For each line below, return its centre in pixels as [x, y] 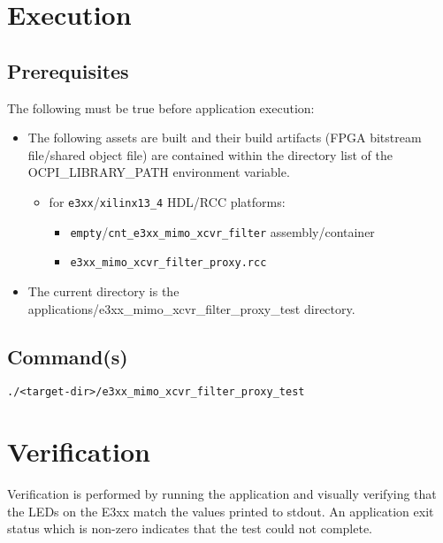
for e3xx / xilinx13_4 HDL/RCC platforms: [167, 201]
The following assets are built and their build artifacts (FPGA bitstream [225, 138]
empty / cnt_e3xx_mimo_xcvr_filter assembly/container [222, 231]
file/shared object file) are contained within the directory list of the [210, 154]
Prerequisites [68, 70]
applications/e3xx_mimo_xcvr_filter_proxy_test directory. [191, 308]
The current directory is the [103, 291]
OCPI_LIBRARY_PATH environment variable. [159, 172]
